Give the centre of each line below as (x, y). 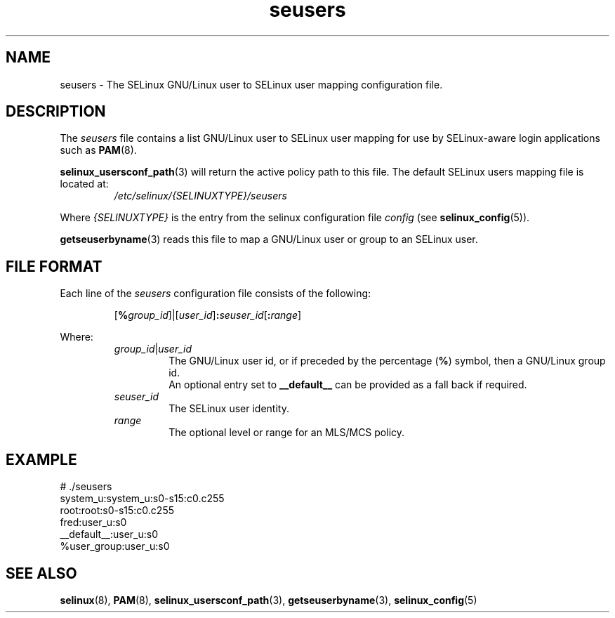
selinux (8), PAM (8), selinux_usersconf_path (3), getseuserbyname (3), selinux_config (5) (269, 600)
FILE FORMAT (54, 266)
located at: (84, 184)
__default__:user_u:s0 (109, 534)
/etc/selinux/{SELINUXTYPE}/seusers (200, 196)
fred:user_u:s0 (93, 522)
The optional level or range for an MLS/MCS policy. (287, 433)
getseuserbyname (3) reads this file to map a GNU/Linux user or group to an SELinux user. (269, 239)
